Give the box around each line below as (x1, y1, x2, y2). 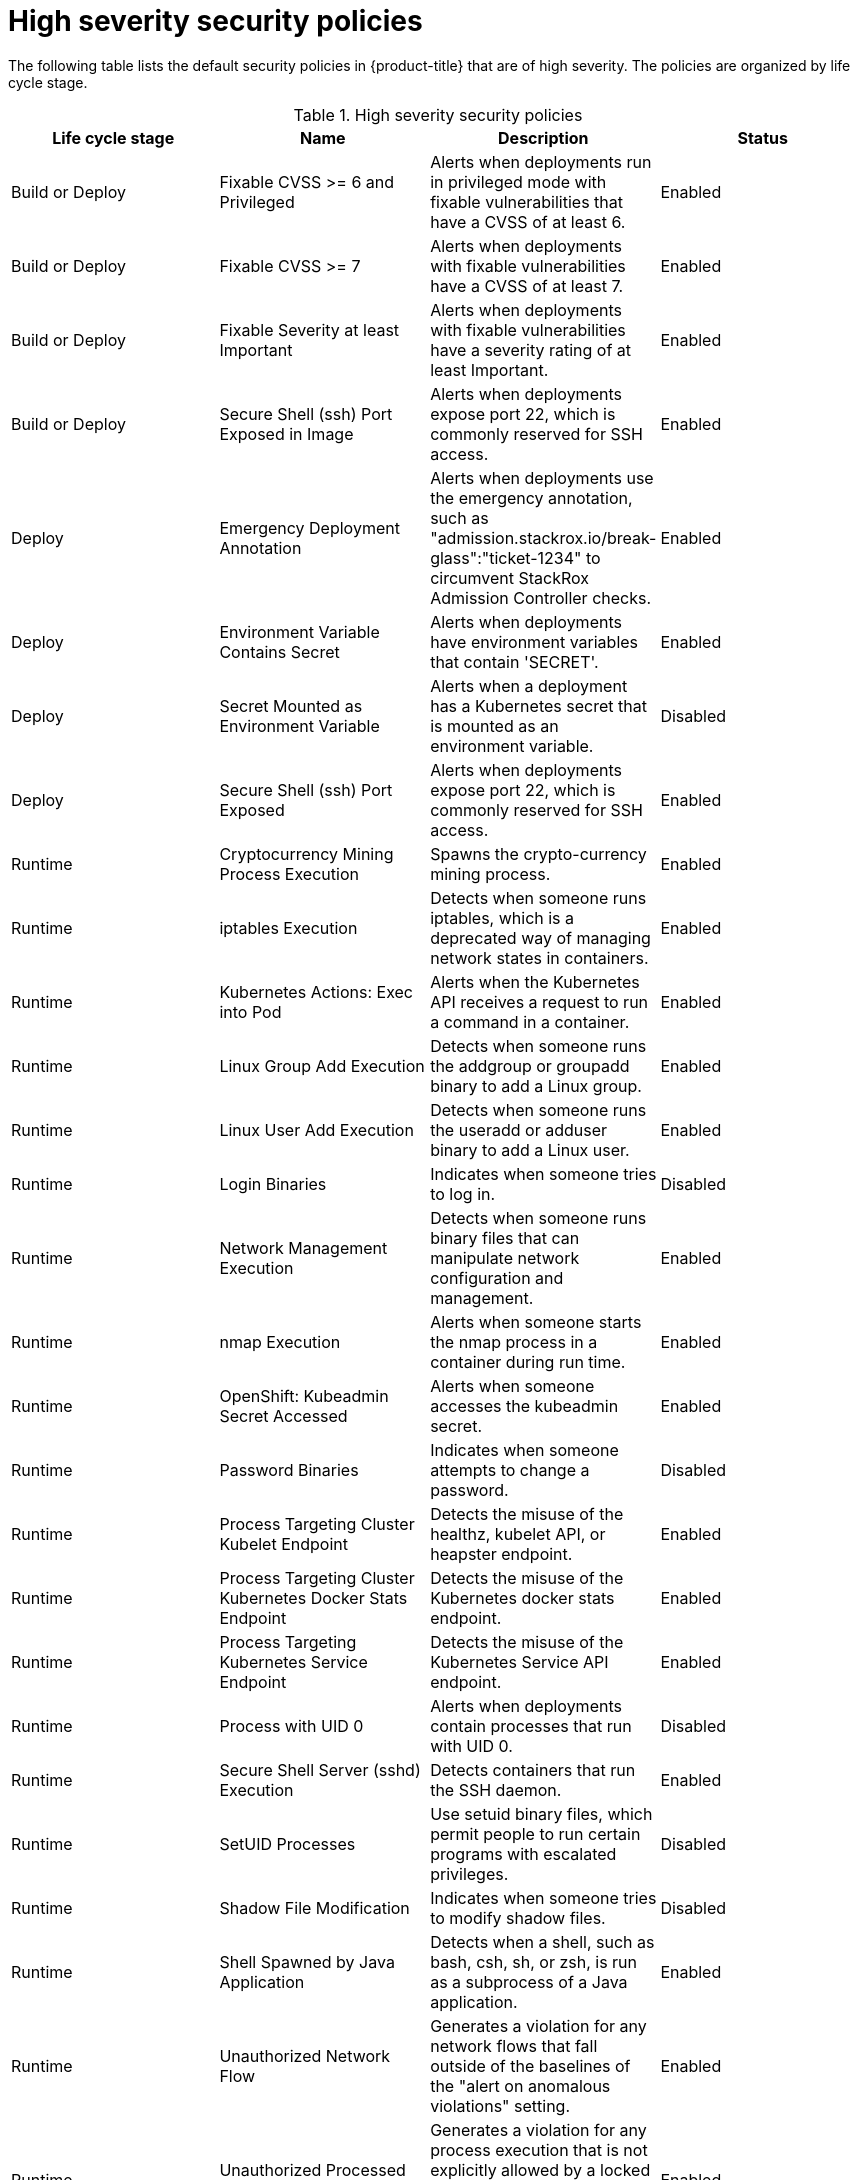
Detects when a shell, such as (430, 1931, 655, 1952)
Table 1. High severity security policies (293, 104, 583, 125)
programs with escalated (430, 1843, 617, 1864)
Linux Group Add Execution (219, 1055, 425, 1076)
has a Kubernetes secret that (430, 695, 647, 716)
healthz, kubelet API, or (430, 1523, 606, 1544)
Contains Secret (219, 641, 340, 662)
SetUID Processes (219, 1833, 356, 1854)
